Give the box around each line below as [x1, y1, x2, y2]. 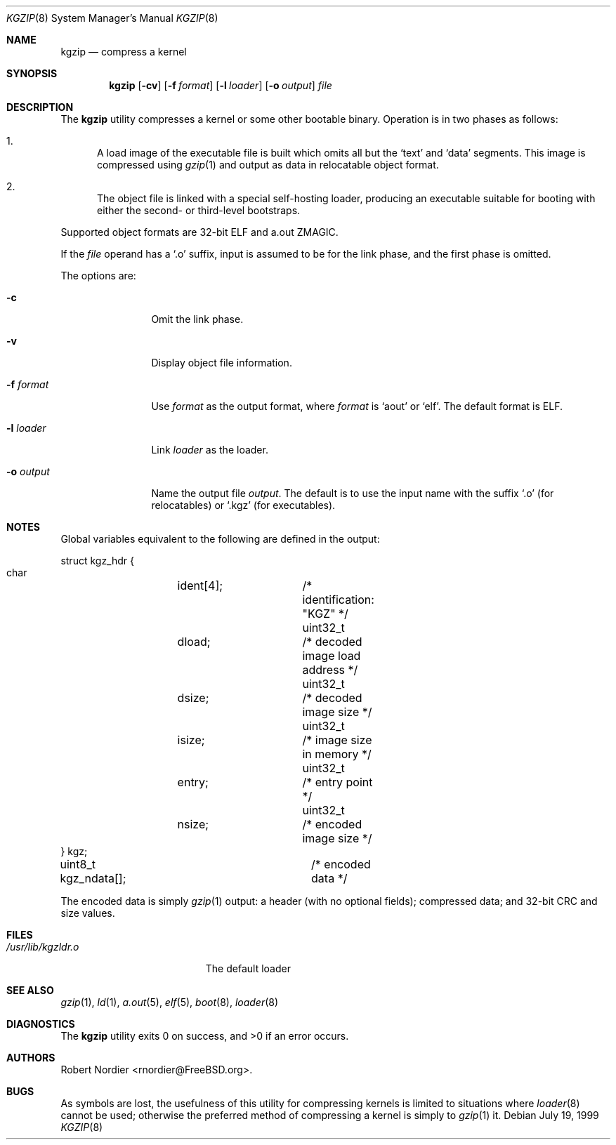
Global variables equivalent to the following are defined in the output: [60, 533, 380, 545]
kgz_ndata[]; [60, 871, 126, 885]
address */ [302, 663, 358, 677]
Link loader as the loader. [151, 444, 268, 456]
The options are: [60, 270, 136, 282]
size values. [60, 907, 115, 919]
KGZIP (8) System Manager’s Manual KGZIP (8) [6, 12, 218, 24]
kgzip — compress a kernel [60, 46, 187, 58]
